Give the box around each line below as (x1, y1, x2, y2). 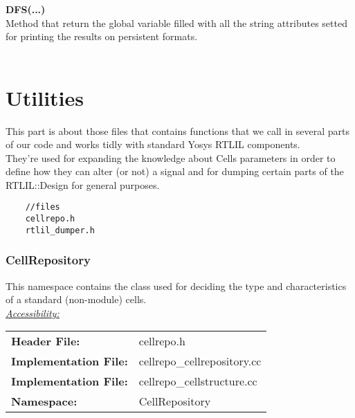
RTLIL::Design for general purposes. (6, 177, 160, 192)
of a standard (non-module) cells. (6, 292, 147, 307)
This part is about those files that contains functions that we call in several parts (6, 123, 349, 138)
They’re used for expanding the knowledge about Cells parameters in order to (6, 150, 336, 165)
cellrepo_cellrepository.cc (138, 353, 262, 370)
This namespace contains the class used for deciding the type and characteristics (6, 278, 347, 293)
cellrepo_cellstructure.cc (138, 373, 257, 390)
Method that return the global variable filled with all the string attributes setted (6, 15, 347, 30)
